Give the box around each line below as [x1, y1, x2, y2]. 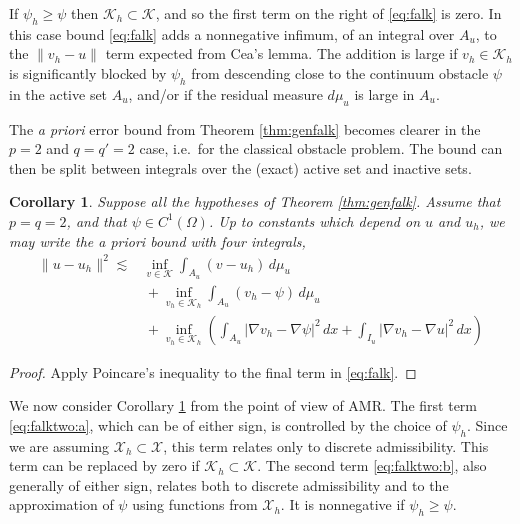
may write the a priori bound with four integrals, [9, 230, 306, 251]
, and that [66, 210, 127, 231]
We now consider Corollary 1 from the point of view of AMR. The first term [9, 395, 478, 416]
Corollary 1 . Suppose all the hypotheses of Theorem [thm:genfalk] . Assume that [9, 191, 501, 212]
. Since [466, 414, 508, 435]
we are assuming [9, 435, 110, 456]
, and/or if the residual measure [128, 83, 323, 104]
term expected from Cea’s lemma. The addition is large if [105, 43, 458, 64]
